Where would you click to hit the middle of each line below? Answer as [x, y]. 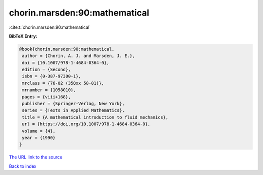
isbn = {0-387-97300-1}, [52, 76]
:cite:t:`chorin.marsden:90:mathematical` [50, 27]
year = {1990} [39, 138]
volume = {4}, [39, 131]
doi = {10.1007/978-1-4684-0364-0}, [66, 63]
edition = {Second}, [47, 70]
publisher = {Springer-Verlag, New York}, [74, 104]
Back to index [23, 166]
